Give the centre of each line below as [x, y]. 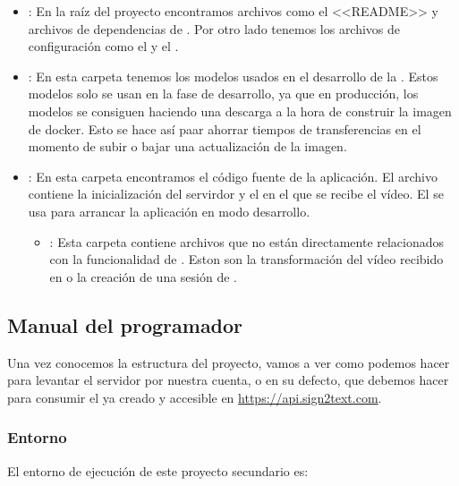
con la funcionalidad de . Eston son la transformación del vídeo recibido [246, 259]
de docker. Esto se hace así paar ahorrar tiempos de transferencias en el [225, 128]
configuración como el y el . [103, 46]
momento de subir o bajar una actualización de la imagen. [187, 146]
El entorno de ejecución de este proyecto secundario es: [158, 470]
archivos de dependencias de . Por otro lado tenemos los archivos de [214, 28]
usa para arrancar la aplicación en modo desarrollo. [169, 211]
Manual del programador [125, 324]
